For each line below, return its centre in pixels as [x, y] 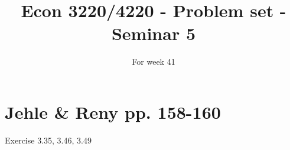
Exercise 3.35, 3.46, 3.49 [48, 140]
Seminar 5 [154, 33]
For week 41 [154, 61]
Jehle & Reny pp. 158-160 [113, 111]
